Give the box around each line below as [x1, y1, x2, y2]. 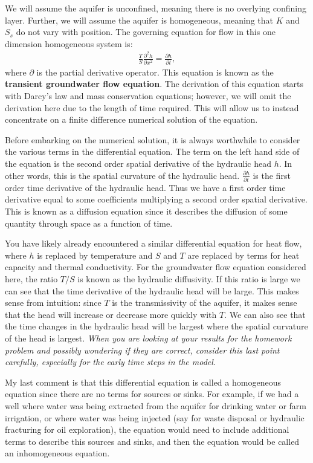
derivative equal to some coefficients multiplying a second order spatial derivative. [5, 193, 308, 206]
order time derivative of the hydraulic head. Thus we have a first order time [5, 181, 286, 193]
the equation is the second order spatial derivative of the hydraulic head [5, 157, 272, 169]
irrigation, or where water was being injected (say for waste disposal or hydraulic [5, 411, 305, 424]
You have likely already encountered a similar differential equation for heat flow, [5, 237, 302, 250]
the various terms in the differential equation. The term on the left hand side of [5, 145, 300, 158]
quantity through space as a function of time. [5, 216, 173, 229]
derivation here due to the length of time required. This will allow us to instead [5, 101, 299, 114]
